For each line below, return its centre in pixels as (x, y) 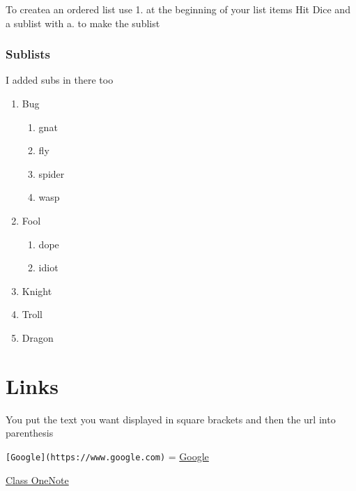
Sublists (28, 54)
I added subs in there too (60, 80)
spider (52, 173)
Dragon (38, 337)
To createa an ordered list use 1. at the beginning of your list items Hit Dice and (178, 9)
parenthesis (30, 433)
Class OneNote (37, 479)
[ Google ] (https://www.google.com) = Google (107, 456)
